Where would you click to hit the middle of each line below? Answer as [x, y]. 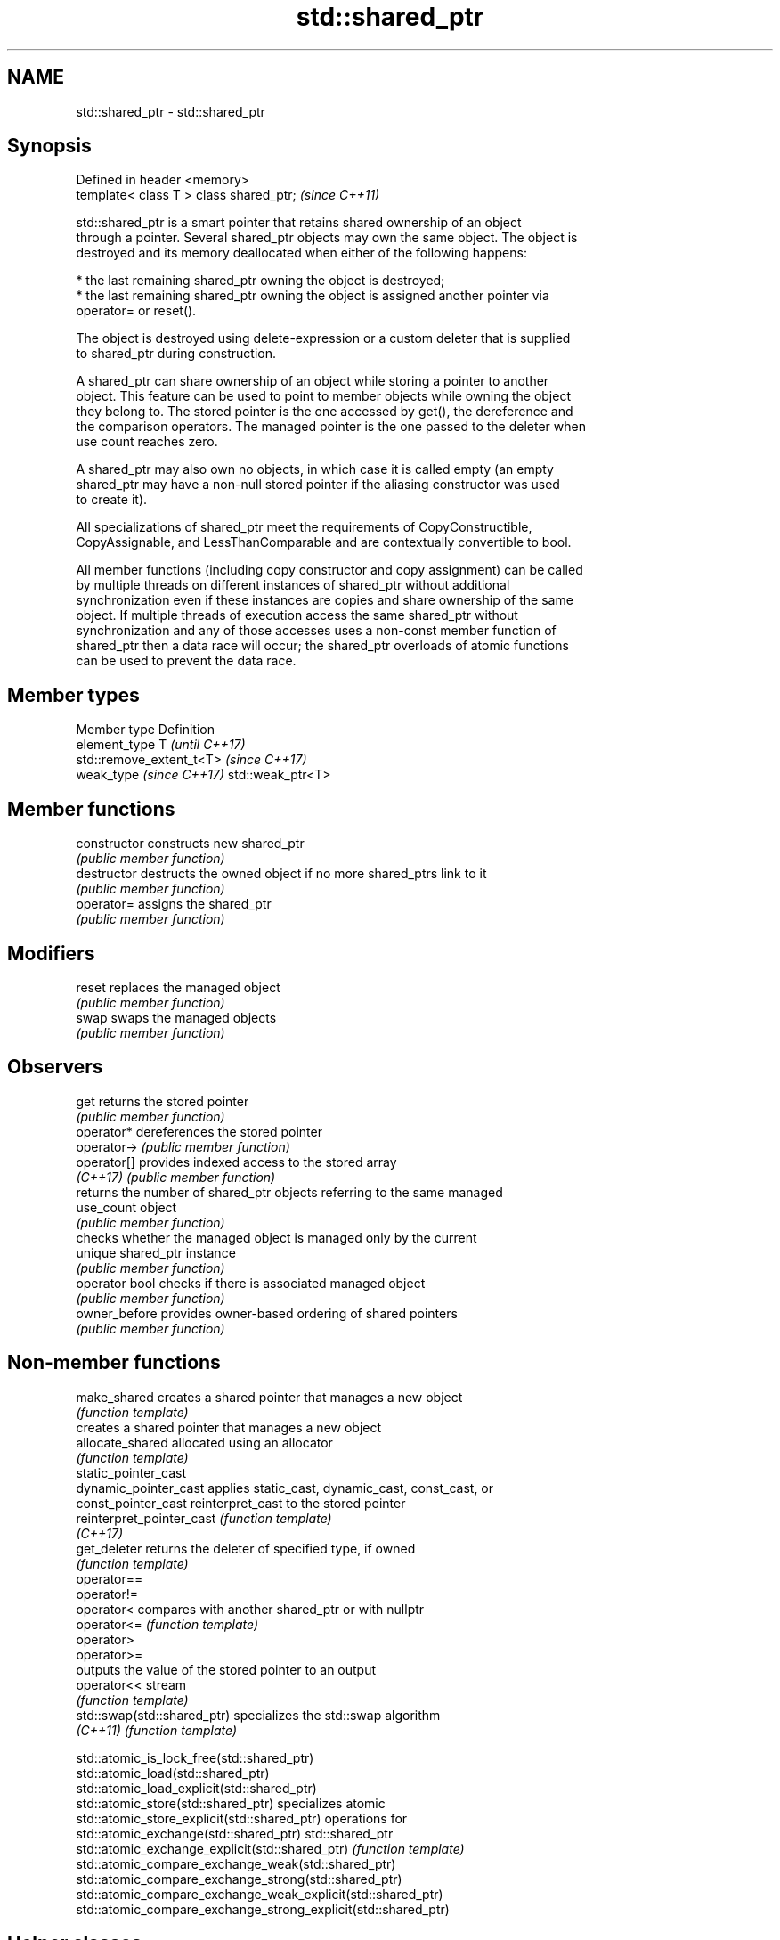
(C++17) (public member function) [176, 1177]
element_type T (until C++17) [161, 745]
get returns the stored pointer [162, 1101]
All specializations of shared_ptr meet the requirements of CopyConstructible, [304, 527]
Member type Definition [145, 730]
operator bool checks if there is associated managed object [251, 1283]
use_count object [126, 1207]
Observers [55, 1067]
